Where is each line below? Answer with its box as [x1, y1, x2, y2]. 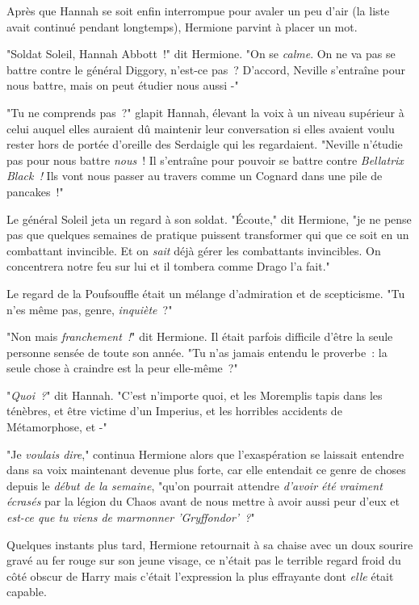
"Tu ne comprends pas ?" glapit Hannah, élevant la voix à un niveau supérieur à [6, 103, 404, 120]
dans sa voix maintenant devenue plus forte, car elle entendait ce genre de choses [6, 461, 406, 478]
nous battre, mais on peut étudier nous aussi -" [6, 77, 239, 94]
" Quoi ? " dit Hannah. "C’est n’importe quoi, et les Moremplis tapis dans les [6, 386, 383, 403]
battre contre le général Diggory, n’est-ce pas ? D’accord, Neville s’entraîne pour [6, 61, 405, 78]
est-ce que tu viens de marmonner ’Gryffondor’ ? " [6, 509, 255, 526]
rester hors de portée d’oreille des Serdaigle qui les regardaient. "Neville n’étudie [6, 136, 403, 153]
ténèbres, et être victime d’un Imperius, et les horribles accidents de [6, 402, 342, 419]
